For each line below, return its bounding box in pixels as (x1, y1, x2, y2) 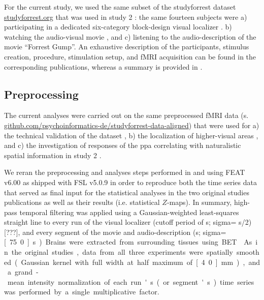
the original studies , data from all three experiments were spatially (11, 247, 233, 257)
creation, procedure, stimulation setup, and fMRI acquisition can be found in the (4, 51, 256, 62)
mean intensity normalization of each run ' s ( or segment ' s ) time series (7, 276, 254, 287)
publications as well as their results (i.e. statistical (4, 197, 160, 207)
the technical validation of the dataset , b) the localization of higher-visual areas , (4, 130, 258, 140)
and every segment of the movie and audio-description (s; (22, 226, 201, 237)
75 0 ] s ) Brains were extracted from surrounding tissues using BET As (9, 236, 252, 247)
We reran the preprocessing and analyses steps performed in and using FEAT (4, 167, 245, 177)
